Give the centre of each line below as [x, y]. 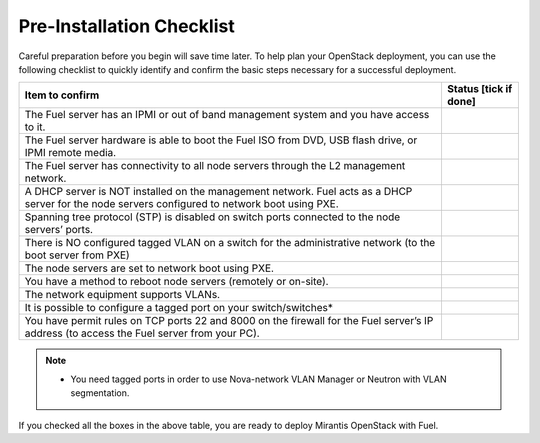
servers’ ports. [59, 230]
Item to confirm [62, 95]
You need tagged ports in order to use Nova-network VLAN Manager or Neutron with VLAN [258, 379]
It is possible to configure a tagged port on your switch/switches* [179, 308]
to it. [35, 127]
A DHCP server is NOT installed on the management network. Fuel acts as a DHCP [218, 192]
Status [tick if [479, 89]
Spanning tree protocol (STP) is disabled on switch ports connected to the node [212, 217]
